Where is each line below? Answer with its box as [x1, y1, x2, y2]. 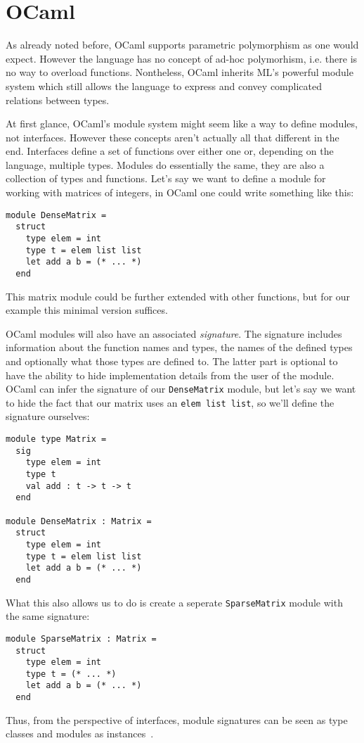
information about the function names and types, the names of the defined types [6, 340, 353, 355]
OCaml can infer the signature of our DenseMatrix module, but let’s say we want [6, 381, 356, 396]
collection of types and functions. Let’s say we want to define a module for [6, 171, 326, 186]
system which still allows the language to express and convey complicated [6, 78, 323, 93]
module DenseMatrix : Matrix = [6, 516, 152, 526]
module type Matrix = [6, 434, 107, 445]
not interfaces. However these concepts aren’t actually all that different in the [6, 129, 339, 144]
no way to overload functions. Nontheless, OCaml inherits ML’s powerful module [6, 65, 353, 80]
